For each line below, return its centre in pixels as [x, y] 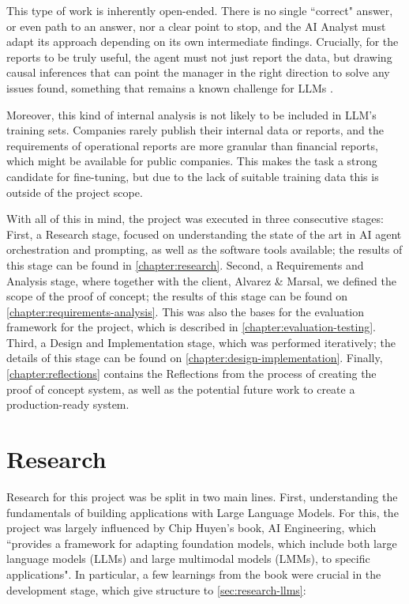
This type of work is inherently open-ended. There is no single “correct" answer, [200, 10]
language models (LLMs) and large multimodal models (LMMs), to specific [188, 559]
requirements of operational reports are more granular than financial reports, [192, 145]
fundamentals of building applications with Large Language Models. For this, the [203, 512]
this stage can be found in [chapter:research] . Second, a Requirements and [185, 264]
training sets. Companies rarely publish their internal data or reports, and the [195, 130]
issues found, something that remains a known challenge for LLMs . [170, 87]
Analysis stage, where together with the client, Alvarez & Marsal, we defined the [201, 280]
